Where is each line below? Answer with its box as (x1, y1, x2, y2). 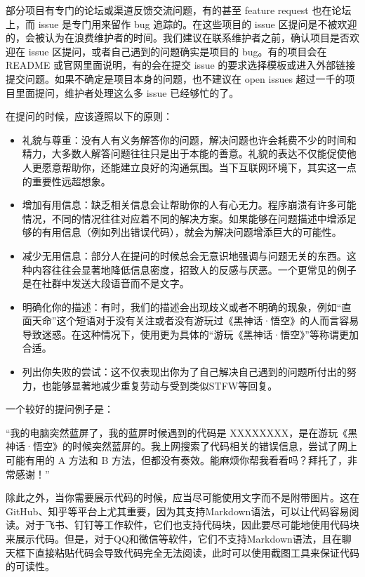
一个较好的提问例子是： (6, 402, 114, 416)
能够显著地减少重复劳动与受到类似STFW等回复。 (51, 378, 278, 392)
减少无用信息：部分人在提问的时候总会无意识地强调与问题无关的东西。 (22, 248, 347, 263)
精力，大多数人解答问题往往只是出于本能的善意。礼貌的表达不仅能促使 (22, 146, 347, 161)
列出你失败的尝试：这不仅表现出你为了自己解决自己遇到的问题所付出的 (22, 364, 347, 379)
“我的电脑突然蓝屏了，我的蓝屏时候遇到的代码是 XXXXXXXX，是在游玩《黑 (6, 425, 358, 439)
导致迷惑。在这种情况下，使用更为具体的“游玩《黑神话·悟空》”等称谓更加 (22, 326, 359, 341)
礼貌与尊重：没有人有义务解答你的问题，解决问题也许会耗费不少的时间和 (22, 132, 357, 147)
